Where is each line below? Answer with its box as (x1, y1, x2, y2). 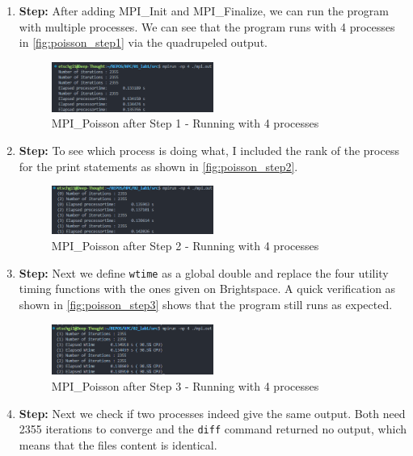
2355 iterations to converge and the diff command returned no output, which (19, 420, 407, 437)
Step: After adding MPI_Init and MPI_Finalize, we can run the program (19, 2, 389, 19)
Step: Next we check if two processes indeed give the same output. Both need (19, 404, 406, 421)
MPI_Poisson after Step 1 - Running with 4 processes (51, 115, 319, 132)
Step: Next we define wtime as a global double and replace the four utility (19, 264, 389, 281)
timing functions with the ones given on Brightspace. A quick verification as (19, 280, 396, 297)
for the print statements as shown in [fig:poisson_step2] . (19, 157, 298, 174)
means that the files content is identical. (19, 436, 217, 453)
